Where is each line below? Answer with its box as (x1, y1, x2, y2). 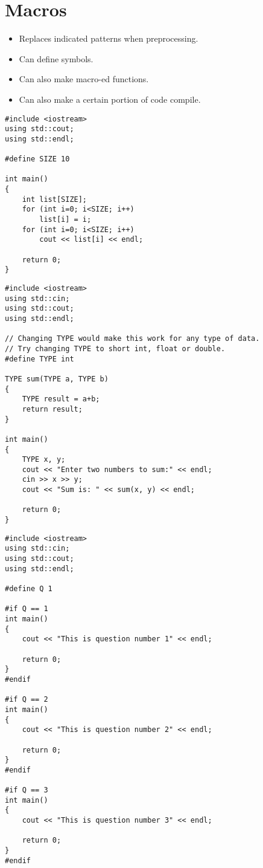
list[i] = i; (39, 215, 92, 224)
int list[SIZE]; (22, 195, 87, 204)
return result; (22, 404, 83, 413)
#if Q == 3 (5, 786, 48, 795)
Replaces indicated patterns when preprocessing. (19, 32, 198, 45)
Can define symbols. (19, 52, 93, 65)
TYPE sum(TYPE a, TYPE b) (5, 374, 109, 383)
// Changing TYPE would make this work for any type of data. (5, 334, 260, 343)
